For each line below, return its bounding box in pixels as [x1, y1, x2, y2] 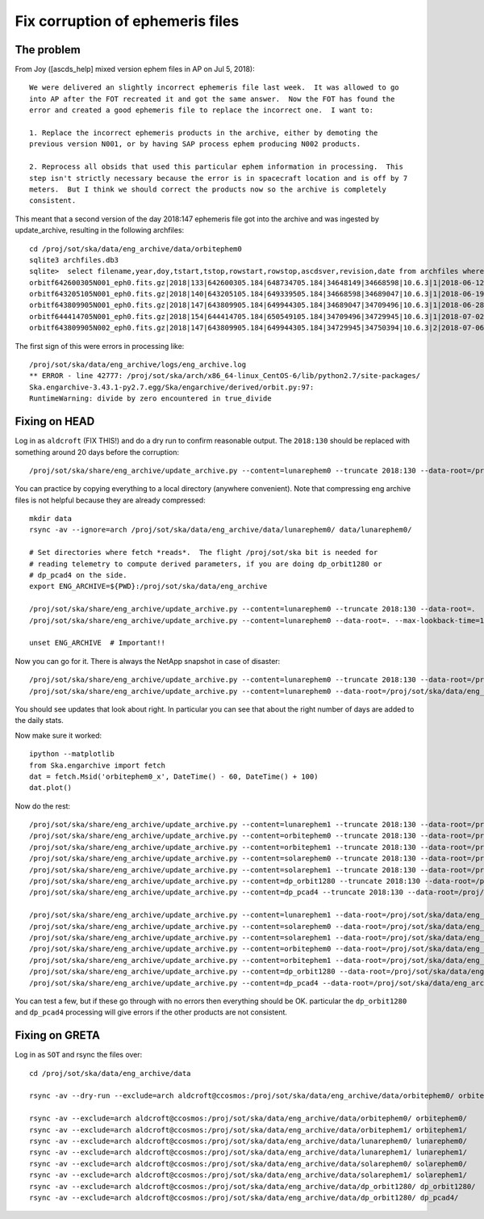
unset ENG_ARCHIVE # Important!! [29, 638, 165, 648]
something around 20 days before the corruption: [15, 447, 180, 456]
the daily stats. [15, 716, 64, 725]
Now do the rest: [15, 801, 71, 811]
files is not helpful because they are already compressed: [15, 495, 206, 505]
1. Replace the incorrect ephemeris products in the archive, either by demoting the [29, 128, 378, 137]
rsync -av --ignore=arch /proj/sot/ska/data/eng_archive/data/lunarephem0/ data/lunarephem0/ [29, 525, 412, 535]
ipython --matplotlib [29, 750, 115, 759]
